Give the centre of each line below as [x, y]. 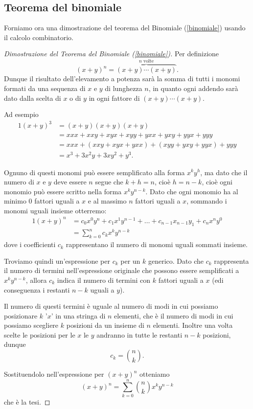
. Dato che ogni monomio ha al [192, 191]
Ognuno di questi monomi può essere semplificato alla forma [94, 172]
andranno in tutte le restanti [139, 334]
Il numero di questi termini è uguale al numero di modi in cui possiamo [111, 306]
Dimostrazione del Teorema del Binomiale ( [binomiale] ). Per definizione [112, 54]
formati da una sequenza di [45, 88]
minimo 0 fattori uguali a [42, 201]
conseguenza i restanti [37, 289]
